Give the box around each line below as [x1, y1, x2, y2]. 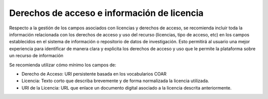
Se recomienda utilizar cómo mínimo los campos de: [9, 62, 117, 68]
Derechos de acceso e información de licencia [9, 7, 203, 18]
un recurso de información [9, 53, 64, 59]
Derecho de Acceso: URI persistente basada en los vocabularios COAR [21, 71, 167, 77]
